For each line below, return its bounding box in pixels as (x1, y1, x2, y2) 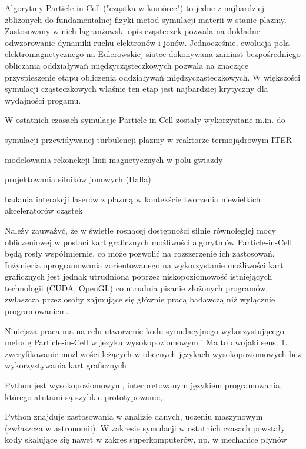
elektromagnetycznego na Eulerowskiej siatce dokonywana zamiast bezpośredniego (5, 48, 301, 60)
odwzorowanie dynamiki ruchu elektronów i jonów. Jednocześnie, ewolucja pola (5, 36, 290, 48)
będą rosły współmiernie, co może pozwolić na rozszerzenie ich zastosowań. (5, 247, 275, 260)
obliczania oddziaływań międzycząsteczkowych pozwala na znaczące (5, 59, 249, 71)
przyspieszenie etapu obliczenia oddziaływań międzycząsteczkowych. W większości (5, 71, 301, 83)
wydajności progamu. (5, 94, 81, 106)
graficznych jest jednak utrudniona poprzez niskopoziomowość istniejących (5, 270, 272, 282)
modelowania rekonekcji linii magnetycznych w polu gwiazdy (5, 153, 223, 165)
